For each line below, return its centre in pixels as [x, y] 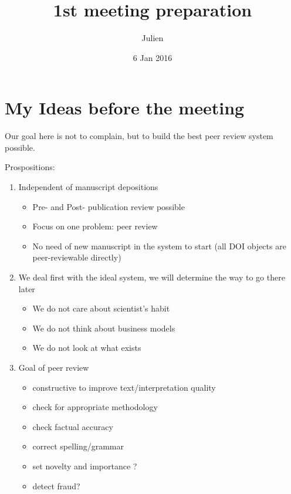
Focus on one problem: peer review [95, 226]
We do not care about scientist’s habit [101, 308]
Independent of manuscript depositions [88, 187]
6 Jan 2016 [153, 57]
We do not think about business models [104, 328]
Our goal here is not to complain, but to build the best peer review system [139, 136]
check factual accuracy [73, 426]
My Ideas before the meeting [125, 108]
